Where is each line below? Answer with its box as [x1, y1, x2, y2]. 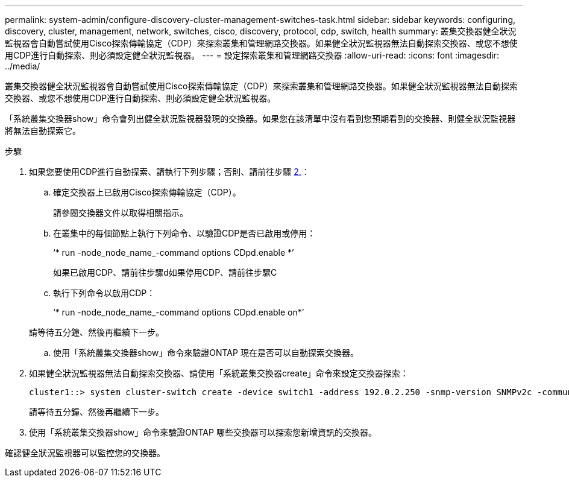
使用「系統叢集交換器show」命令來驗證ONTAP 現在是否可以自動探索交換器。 [53, 347, 359, 358]
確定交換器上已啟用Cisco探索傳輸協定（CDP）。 [53, 187, 241, 197]
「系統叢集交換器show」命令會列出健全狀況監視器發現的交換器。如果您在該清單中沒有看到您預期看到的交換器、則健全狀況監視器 [5, 113, 516, 124]
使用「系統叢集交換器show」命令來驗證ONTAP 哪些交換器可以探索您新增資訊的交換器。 [29, 427, 377, 437]
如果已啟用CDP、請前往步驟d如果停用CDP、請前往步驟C [53, 267, 277, 277]
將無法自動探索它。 [5, 125, 81, 136]
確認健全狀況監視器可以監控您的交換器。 [5, 448, 165, 458]
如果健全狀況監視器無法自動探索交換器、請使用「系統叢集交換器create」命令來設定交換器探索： [29, 368, 409, 378]
